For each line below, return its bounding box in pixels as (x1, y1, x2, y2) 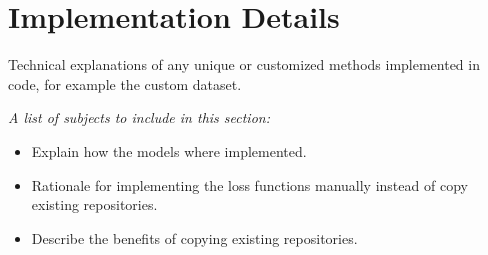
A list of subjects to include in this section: (8, 107, 270, 128)
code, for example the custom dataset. (8, 73, 242, 94)
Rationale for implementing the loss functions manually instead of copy (31, 174, 468, 195)
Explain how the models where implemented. (31, 140, 307, 161)
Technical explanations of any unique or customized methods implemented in (8, 54, 480, 75)
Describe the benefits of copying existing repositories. (31, 227, 358, 248)
